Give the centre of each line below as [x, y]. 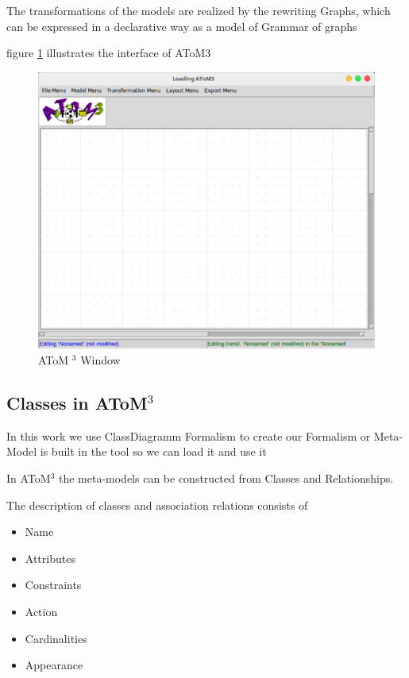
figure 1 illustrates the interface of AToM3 [109, 53]
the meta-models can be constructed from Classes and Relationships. [226, 478]
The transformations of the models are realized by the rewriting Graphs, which [199, 10]
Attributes [50, 558]
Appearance [54, 665]
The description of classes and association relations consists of [157, 505]
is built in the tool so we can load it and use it [153, 451]
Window [100, 360]
